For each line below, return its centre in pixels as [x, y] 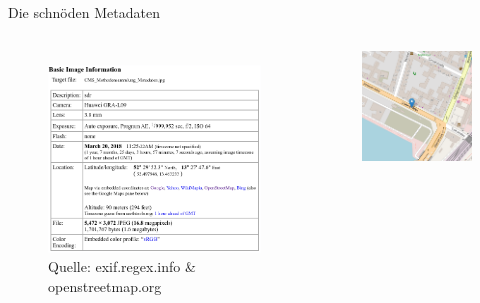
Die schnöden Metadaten [84, 12]
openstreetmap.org [105, 285]
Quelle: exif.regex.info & [122, 266]
